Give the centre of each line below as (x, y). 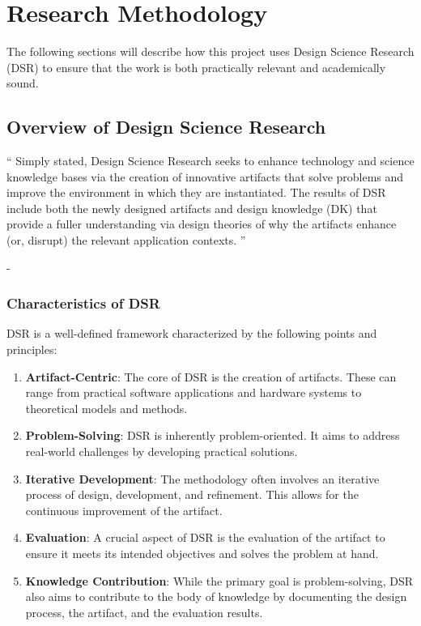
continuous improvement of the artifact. (124, 510)
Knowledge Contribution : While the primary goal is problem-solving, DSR (219, 580)
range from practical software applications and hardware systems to (193, 392)
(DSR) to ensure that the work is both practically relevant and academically (196, 67)
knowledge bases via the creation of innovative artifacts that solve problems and (205, 176)
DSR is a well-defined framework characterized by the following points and (192, 333)
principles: (32, 349)
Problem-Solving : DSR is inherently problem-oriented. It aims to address (213, 435)
